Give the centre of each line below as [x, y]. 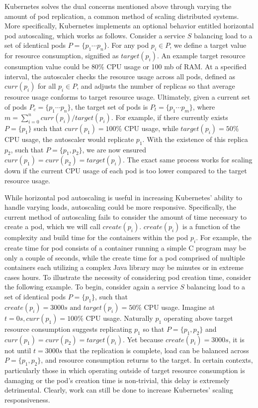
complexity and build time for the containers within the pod [96, 237]
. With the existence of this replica [195, 139]
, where [204, 106]
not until [18, 350]
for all [47, 86]
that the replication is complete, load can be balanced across [157, 350]
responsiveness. [27, 399]
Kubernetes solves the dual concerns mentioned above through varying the [118, 6]
